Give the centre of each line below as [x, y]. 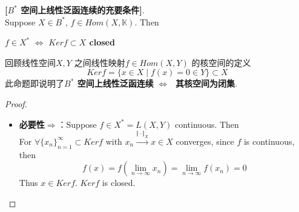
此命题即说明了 [34, 83]
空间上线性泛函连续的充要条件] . [83, 10]
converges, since [205, 141]
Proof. [16, 103]
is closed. [119, 183]
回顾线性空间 [30, 62]
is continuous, [269, 141]
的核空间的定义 [221, 62]
